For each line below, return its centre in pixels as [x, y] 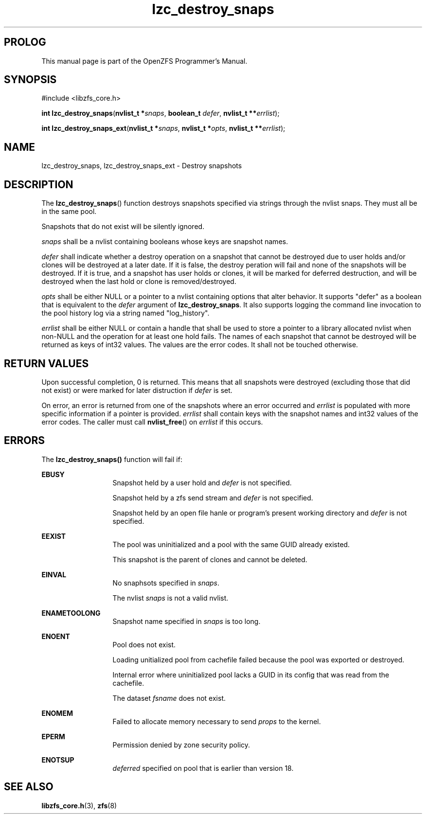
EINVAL [54, 574]
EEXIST [54, 536]
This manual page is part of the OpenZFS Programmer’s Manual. [144, 61]
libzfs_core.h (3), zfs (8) [79, 805]
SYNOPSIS [30, 80]
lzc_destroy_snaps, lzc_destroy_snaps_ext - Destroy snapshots [142, 166]
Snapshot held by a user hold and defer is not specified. [202, 482]
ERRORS [25, 441]
